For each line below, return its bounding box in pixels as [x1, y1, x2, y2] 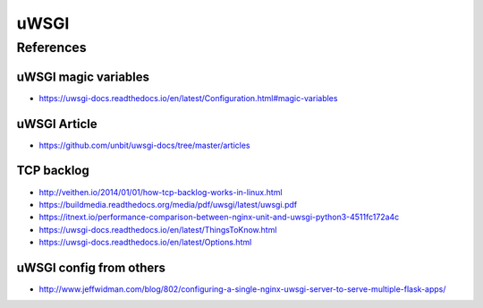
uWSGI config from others [16, 260, 165, 275]
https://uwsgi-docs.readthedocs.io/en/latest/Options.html [38, 237, 252, 248]
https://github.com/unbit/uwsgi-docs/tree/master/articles [38, 140, 250, 150]
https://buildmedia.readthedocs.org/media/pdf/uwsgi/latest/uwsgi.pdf [38, 199, 298, 210]
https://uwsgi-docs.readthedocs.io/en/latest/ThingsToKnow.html [38, 224, 277, 235]
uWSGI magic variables [16, 69, 150, 84]
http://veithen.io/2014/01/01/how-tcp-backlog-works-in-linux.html [38, 186, 283, 197]
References [16, 39, 87, 56]
